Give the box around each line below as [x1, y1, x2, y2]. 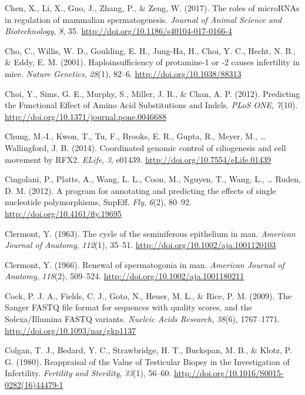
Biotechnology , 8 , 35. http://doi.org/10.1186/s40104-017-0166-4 [5, 25, 232, 37]
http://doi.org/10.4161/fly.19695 [5, 207, 122, 219]
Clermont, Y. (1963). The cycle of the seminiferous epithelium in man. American [5, 227, 296, 239]
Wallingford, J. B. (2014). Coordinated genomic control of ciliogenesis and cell [5, 141, 286, 153]
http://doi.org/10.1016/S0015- [174, 367, 284, 379]
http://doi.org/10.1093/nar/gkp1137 [5, 324, 136, 336]
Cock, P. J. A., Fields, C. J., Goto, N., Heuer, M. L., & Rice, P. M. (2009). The [5, 289, 292, 302]
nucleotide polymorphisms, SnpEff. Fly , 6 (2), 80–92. [5, 196, 192, 208]
